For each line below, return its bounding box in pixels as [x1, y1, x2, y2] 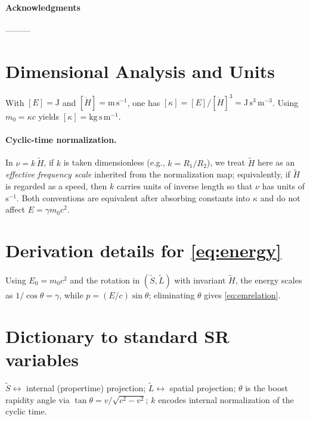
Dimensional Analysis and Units [5, 58, 275, 83]
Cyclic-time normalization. [5, 133, 117, 146]
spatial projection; [169, 382, 236, 394]
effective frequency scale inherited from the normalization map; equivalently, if [5, 168, 290, 180]
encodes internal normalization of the [158, 393, 294, 406]
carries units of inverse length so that [116, 180, 253, 192]
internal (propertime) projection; [26, 382, 146, 394]
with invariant [174, 273, 226, 286]
